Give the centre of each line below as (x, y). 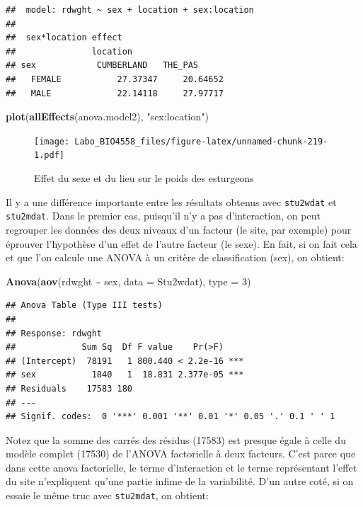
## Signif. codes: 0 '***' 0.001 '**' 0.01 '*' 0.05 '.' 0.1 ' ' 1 (171, 417)
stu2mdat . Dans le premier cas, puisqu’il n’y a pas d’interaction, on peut (163, 216)
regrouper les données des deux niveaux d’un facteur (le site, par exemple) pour (179, 229)
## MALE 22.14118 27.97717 (115, 93)
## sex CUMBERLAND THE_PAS (102, 65)
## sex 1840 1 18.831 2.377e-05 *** (125, 375)
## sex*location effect (64, 38)
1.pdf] (49, 155)
